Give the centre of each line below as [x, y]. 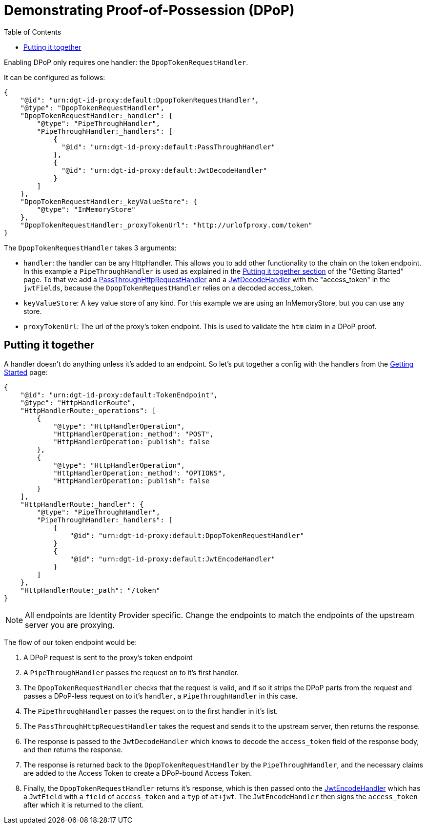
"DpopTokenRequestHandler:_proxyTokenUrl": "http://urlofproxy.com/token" [166, 225]
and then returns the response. [73, 749]
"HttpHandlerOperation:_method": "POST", [133, 434]
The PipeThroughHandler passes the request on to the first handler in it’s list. [151, 711]
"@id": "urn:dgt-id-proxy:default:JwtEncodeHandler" [173, 559]
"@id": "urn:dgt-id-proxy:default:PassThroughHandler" [169, 147]
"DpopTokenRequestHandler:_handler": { [96, 115]
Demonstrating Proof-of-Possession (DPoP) [149, 10]
